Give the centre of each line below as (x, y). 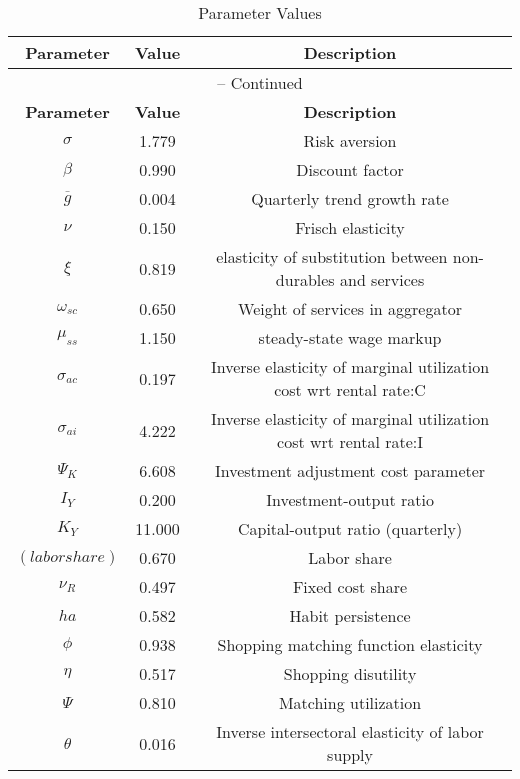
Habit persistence (350, 615)
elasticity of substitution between (332, 256)
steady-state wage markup (350, 337)
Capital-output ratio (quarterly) (350, 528)
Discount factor (350, 169)
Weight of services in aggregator (350, 308)
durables (305, 279)
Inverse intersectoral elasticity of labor (350, 731)
